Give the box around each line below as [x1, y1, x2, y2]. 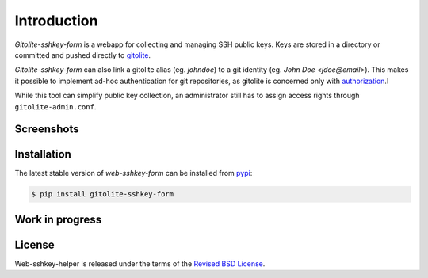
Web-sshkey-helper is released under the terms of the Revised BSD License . [14, 258, 266, 268]
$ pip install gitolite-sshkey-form [31, 190, 174, 199]
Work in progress [14, 212, 102, 226]
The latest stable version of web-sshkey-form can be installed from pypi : [14, 169, 253, 178]
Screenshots [14, 123, 79, 136]
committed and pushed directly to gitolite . [14, 50, 151, 59]
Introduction [14, 12, 98, 29]
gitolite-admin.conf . [14, 101, 97, 111]
